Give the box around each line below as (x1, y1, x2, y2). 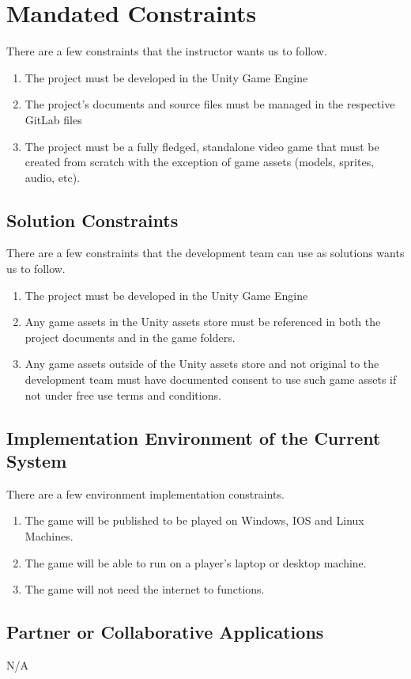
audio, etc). (25, 169, 81, 185)
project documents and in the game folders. (25, 328, 236, 345)
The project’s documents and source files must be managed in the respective (25, 96, 395, 112)
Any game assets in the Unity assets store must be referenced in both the (25, 313, 381, 330)
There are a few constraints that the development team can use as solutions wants (6, 245, 405, 261)
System (6, 449, 67, 473)
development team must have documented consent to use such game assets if (25, 371, 397, 388)
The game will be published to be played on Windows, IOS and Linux (25, 512, 364, 529)
